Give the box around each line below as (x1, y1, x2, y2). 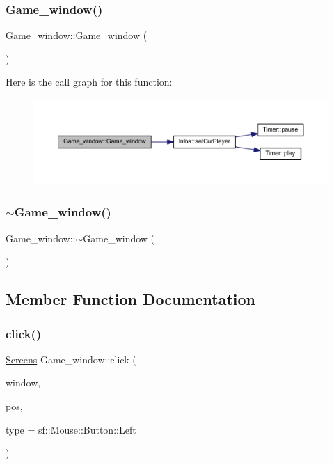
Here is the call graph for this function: (6, 74, 173, 89)
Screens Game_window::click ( (6, 352, 136, 366)
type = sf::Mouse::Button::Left (6, 422, 136, 436)
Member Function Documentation (6, 288, 256, 310)
